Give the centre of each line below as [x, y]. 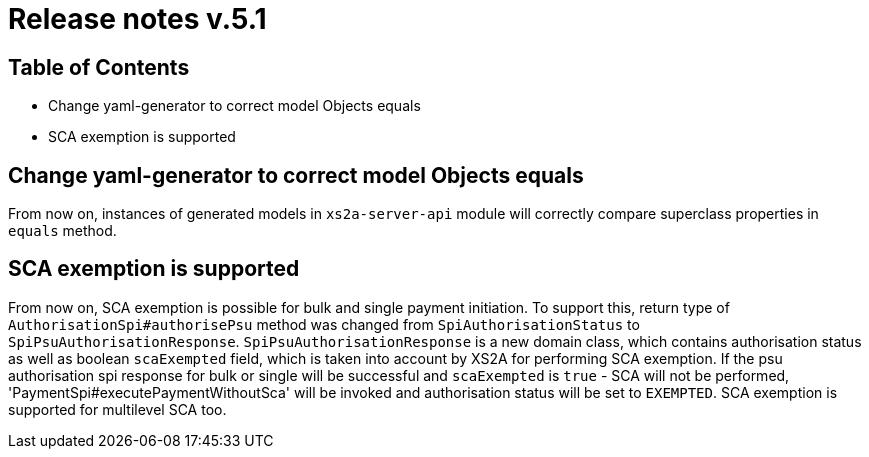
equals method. [62, 231]
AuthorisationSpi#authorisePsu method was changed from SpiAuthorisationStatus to [324, 324]
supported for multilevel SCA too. [117, 409]
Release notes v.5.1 [137, 19]
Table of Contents [99, 67]
